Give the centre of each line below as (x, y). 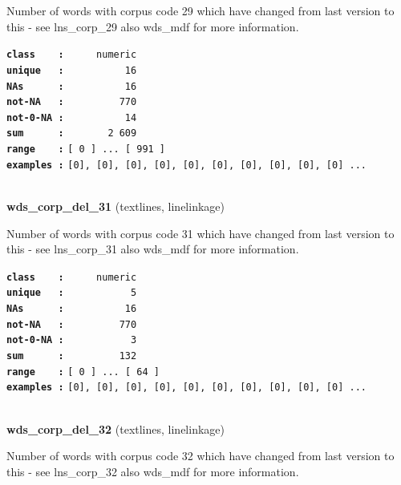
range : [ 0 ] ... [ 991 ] (86, 150)
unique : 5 (72, 293)
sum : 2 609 (72, 133)
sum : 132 (72, 356)
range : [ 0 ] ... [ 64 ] (83, 372)
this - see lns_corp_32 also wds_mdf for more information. (153, 471)
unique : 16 (72, 70)
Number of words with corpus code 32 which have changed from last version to (200, 456)
